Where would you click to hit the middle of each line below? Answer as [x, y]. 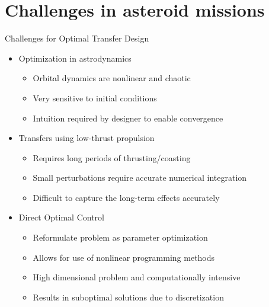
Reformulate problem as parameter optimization [120, 237]
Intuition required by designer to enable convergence [128, 118]
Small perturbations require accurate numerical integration [140, 178]
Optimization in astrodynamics [75, 58]
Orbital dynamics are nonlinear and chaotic [112, 78]
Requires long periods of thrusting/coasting [112, 157]
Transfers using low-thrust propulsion [87, 138]
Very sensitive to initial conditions [95, 97]
